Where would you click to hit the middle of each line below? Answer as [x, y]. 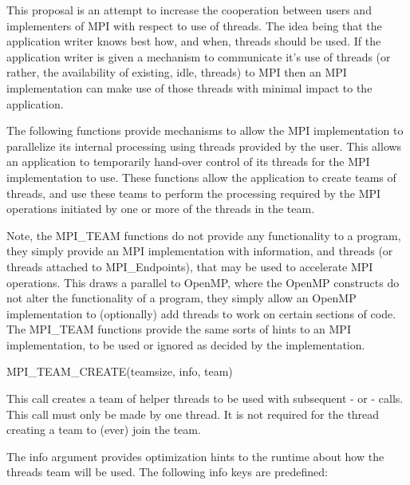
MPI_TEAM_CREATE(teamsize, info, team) [120, 371]
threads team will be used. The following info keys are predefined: [167, 472]
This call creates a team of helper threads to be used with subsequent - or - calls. [205, 398]
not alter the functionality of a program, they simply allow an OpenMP [181, 298]
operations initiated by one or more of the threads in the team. [161, 209]
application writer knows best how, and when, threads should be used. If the [194, 41]
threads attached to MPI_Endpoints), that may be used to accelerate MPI [190, 266]
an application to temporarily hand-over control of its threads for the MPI [188, 162]
